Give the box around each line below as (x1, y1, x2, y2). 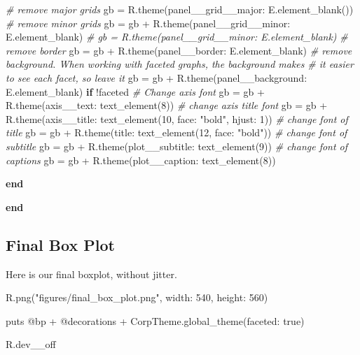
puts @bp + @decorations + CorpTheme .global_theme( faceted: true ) (6, 313, 305, 328)
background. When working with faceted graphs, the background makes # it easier (6, 57, 354, 71)
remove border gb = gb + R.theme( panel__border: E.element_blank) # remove (6, 43, 352, 57)
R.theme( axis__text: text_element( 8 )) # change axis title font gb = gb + (6, 98, 328, 113)
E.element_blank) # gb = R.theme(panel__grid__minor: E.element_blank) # (6, 29, 348, 44)
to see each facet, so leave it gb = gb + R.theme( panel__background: (6, 70, 307, 85)
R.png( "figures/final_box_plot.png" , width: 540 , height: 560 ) (6, 290, 268, 305)
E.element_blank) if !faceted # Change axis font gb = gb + (6, 84, 265, 99)
